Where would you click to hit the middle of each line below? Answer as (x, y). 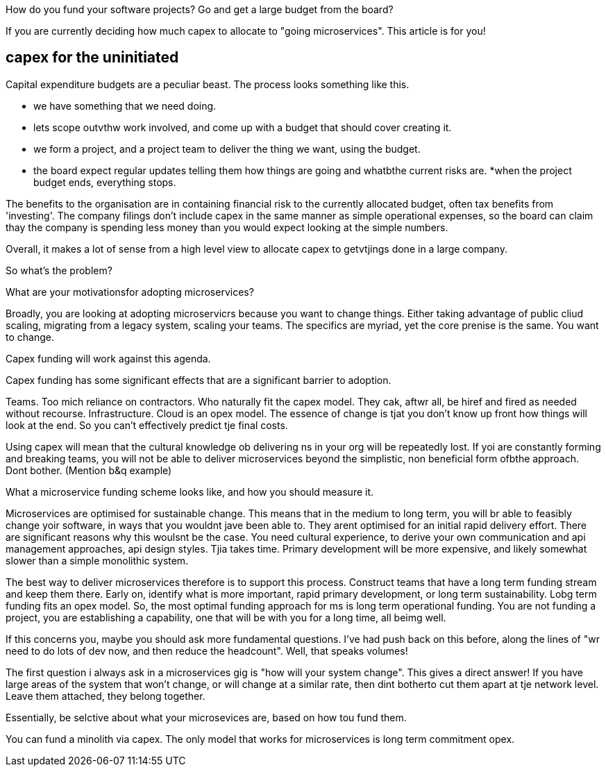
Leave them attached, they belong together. (106, 696)
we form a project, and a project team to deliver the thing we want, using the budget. (227, 149)
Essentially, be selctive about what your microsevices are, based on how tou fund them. (206, 717)
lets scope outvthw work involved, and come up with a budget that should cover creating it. (243, 127)
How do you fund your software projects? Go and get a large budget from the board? (200, 9)
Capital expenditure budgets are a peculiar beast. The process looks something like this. (208, 84)
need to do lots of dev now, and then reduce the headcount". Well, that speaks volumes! (207, 651)
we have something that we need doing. (125, 106)
